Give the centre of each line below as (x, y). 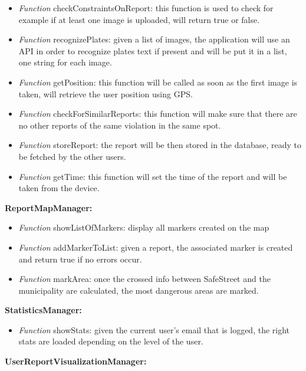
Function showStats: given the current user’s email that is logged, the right (154, 329)
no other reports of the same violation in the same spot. (120, 125)
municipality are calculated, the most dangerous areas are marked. (139, 290)
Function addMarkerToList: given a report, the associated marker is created (156, 247)
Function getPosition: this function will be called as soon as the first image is (158, 82)
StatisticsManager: (43, 310)
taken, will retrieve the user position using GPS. (106, 93)
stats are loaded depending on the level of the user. (111, 341)
